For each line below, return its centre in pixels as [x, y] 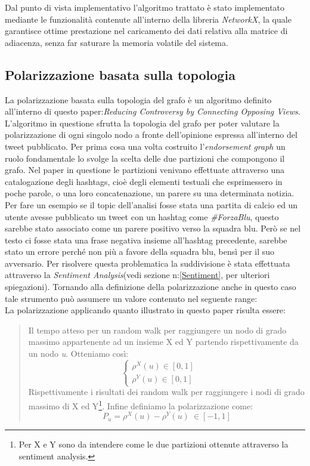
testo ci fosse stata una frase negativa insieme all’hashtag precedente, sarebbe [146, 240]
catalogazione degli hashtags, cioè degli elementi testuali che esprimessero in [144, 181]
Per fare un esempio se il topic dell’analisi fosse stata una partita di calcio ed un [151, 204]
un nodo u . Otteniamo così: [78, 354]
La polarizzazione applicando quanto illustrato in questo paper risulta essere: [145, 310]
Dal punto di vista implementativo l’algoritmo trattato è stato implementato [145, 7]
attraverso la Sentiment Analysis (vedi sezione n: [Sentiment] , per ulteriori [137, 275]
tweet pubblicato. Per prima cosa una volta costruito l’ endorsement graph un [145, 146]
